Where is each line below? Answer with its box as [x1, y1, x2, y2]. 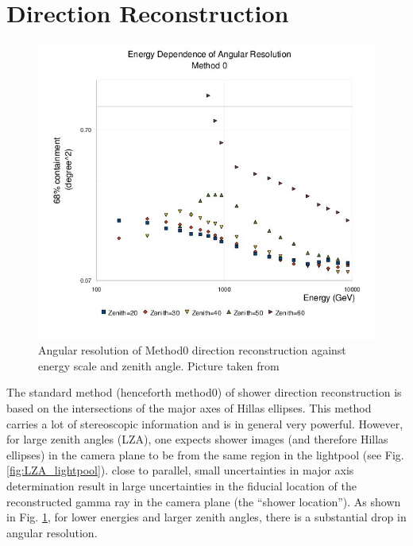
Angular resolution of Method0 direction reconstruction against [38, 342, 346, 358]
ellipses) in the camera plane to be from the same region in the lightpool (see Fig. [6, 446, 404, 463]
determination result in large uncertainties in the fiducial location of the [6, 477, 357, 494]
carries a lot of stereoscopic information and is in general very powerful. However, [6, 415, 403, 432]
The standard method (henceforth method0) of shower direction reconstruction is [6, 384, 402, 401]
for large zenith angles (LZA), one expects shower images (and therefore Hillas [6, 431, 388, 447]
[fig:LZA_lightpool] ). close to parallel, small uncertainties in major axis [6, 462, 354, 478]
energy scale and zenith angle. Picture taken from [38, 357, 280, 374]
